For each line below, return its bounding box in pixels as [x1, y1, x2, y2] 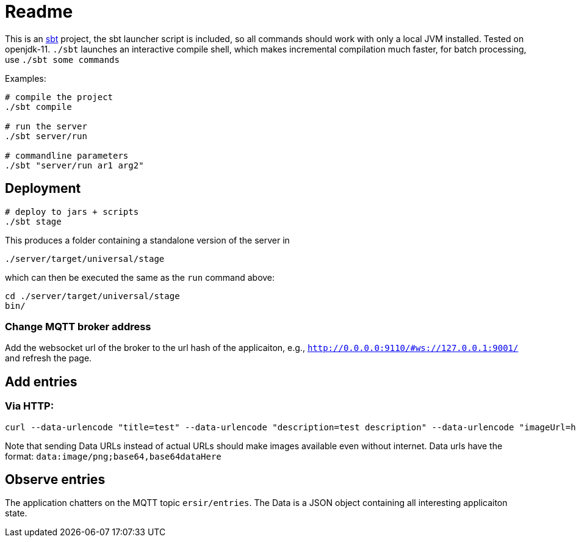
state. [5, 508, 27, 519]
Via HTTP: [5, 400, 54, 413]
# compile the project [5, 92, 113, 102]
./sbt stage [5, 216, 62, 226]
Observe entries [5, 471, 106, 487]
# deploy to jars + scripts [5, 206, 139, 217]
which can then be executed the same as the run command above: [5, 272, 275, 283]
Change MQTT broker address [5, 320, 151, 333]
